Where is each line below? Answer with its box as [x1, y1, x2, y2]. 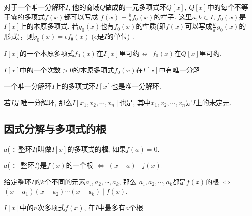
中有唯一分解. [159, 64, 202, 74]
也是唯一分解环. [111, 81, 161, 91]
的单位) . [107, 31, 134, 41]
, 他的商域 [68, 2, 100, 12]
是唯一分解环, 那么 [14, 97, 72, 107]
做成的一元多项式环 [105, 2, 166, 12]
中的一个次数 [19, 64, 61, 74]
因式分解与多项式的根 [4, 121, 106, 136]
